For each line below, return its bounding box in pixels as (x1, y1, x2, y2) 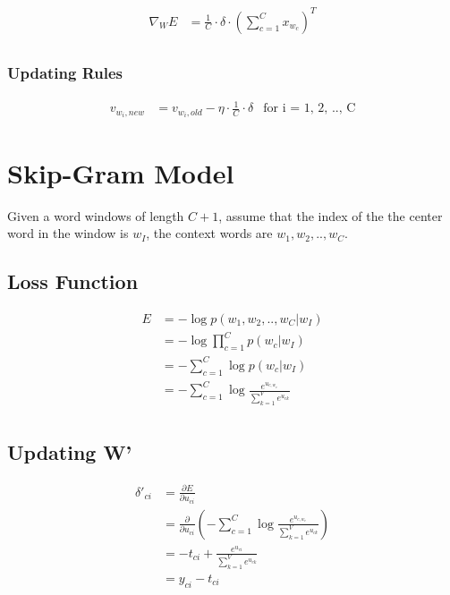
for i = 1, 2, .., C (263, 102, 356, 115)
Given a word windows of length (7, 206, 184, 225)
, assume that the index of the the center (218, 206, 443, 225)
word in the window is (7, 224, 129, 242)
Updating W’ (7, 438, 132, 466)
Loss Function (7, 268, 139, 295)
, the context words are (146, 224, 273, 242)
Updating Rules (7, 62, 123, 84)
